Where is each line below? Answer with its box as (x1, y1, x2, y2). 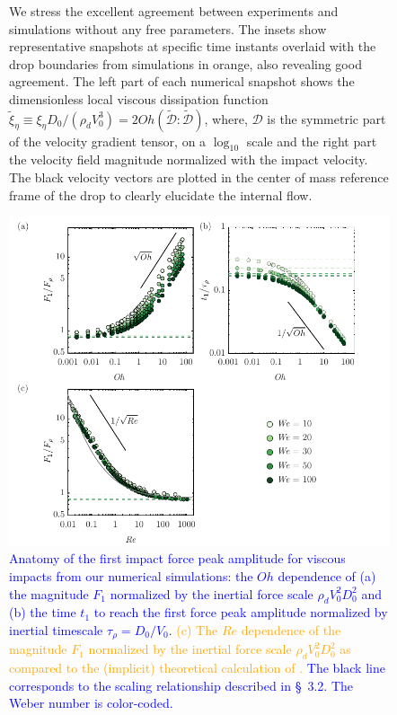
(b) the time (9, 603, 76, 622)
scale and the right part (246, 131, 377, 150)
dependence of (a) (278, 566, 376, 585)
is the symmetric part (267, 109, 386, 128)
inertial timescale (9, 620, 103, 639)
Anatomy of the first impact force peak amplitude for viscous (9, 549, 346, 568)
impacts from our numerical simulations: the (9, 566, 253, 585)
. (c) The (168, 620, 218, 639)
